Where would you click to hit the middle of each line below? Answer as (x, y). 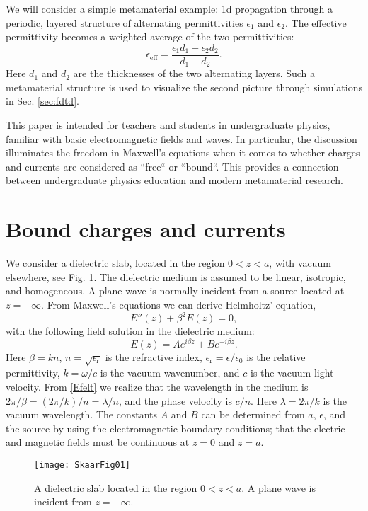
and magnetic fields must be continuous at (98, 442)
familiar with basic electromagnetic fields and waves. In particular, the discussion (182, 138)
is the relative (276, 356)
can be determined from (253, 414)
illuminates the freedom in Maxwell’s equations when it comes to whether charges (183, 153)
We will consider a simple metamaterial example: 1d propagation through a (169, 8)
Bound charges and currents (146, 229)
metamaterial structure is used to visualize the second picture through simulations (184, 87)
